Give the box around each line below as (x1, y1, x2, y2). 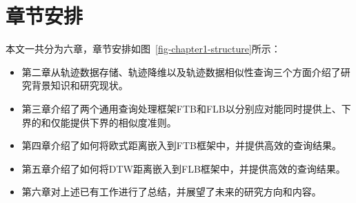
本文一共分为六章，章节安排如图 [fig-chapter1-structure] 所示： (6, 41, 281, 56)
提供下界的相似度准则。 (70, 115, 177, 129)
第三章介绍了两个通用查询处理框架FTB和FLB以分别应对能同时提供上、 (21, 101, 342, 115)
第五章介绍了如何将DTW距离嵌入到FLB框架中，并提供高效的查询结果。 (21, 161, 346, 175)
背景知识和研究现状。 (31, 78, 128, 93)
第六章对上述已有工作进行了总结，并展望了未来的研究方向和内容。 (21, 184, 322, 199)
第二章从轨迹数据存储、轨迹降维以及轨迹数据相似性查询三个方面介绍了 (21, 64, 341, 79)
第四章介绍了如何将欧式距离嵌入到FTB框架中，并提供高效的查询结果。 (21, 138, 342, 153)
